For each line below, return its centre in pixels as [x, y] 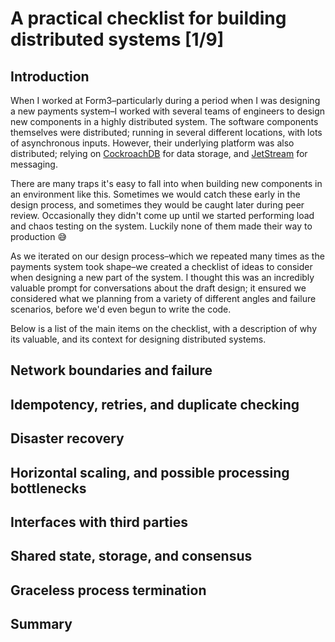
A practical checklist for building [148, 18]
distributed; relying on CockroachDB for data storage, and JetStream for [159, 153]
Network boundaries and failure [111, 370]
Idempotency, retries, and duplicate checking [155, 404]
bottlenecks [48, 488]
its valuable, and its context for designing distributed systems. [138, 339]
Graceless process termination [108, 590]
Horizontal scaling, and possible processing [150, 472]
